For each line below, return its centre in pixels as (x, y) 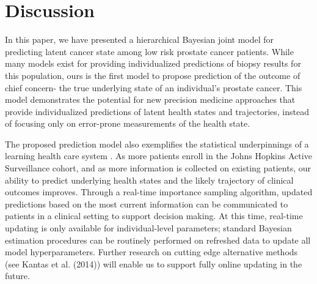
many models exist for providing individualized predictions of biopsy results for (153, 63)
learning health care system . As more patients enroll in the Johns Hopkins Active (158, 156)
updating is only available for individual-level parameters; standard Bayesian (148, 228)
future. (17, 276)
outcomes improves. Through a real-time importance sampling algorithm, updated (159, 192)
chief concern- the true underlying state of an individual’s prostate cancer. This (154, 87)
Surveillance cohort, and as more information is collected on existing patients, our (158, 168)
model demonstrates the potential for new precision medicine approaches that (150, 99)
